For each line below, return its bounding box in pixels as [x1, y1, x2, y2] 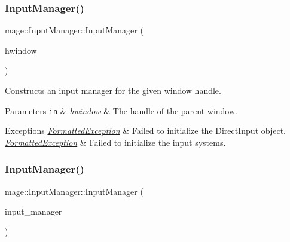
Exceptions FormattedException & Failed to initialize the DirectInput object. [5, 124, 286, 137]
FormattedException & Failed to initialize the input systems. [5, 136, 226, 148]
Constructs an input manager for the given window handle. [5, 84, 221, 96]
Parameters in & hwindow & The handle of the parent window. [5, 104, 237, 117]
